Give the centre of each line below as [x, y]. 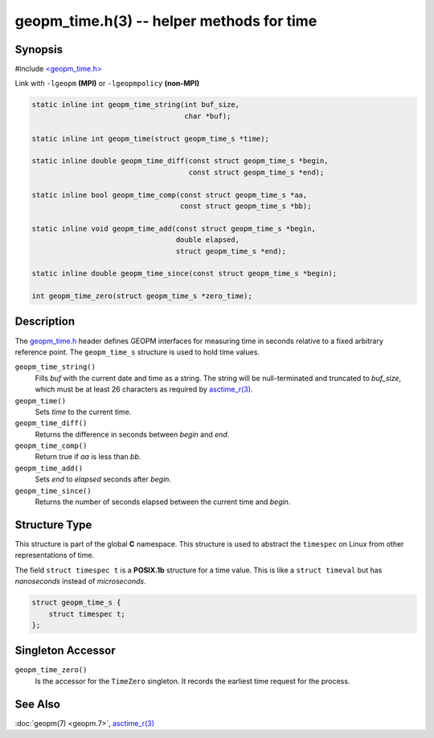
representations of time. [55, 556]
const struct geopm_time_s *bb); [246, 206]
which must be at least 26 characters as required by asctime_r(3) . [144, 389]
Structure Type [53, 525]
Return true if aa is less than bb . [88, 457]
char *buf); [208, 116]
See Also [37, 704]
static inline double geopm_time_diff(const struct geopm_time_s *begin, [180, 161]
